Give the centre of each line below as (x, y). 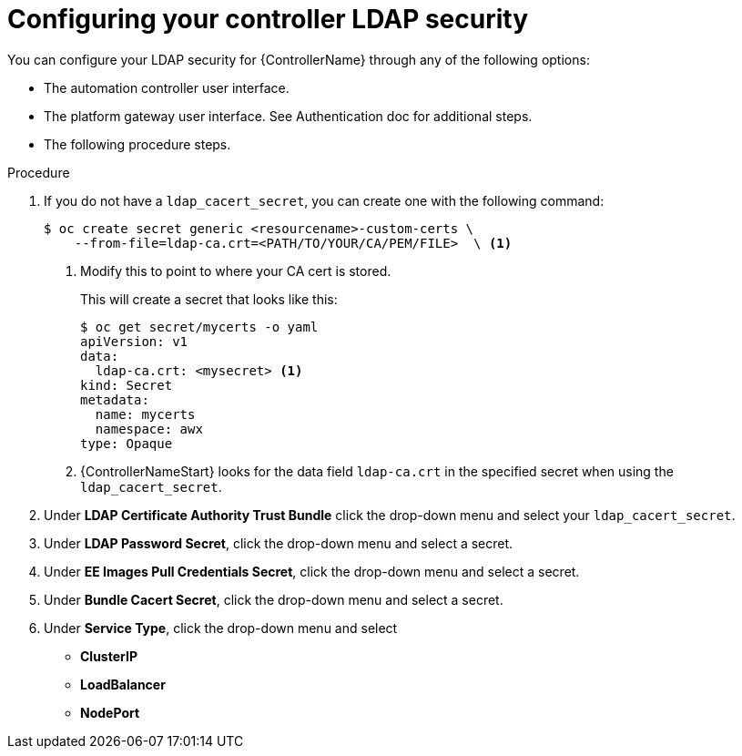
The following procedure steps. (137, 144)
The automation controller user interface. (167, 87)
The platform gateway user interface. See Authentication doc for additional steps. (288, 116)
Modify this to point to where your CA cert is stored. (236, 271)
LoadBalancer (123, 684)
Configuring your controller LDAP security (268, 19)
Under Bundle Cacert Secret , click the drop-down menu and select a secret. (274, 599)
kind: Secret (127, 385)
